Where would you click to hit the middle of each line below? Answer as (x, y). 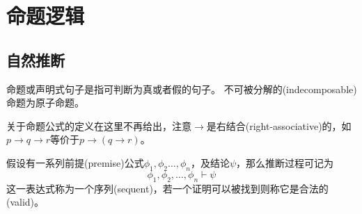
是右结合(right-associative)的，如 (279, 125)
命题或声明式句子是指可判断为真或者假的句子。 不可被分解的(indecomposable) (182, 89)
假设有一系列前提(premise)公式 (75, 162)
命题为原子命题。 (45, 102)
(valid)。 (25, 202)
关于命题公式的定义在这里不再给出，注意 (99, 125)
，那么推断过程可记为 (285, 162)
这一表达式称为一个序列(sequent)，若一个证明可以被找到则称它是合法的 (167, 188)
